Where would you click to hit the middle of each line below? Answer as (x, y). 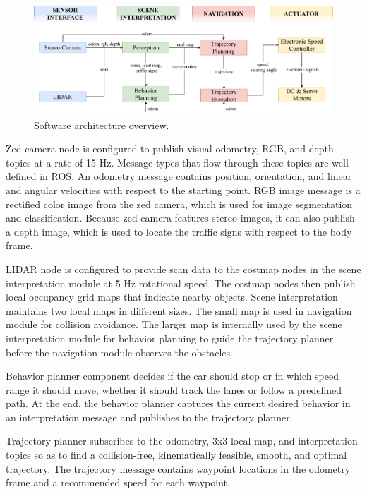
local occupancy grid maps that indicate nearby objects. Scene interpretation (172, 297)
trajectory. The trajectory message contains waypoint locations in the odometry (178, 468)
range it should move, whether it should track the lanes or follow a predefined (174, 389)
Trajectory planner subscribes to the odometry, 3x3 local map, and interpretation (182, 441)
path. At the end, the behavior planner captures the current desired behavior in (178, 403)
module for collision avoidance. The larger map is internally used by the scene (174, 324)
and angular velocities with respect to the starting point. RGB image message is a (183, 189)
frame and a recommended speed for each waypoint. (118, 482)
